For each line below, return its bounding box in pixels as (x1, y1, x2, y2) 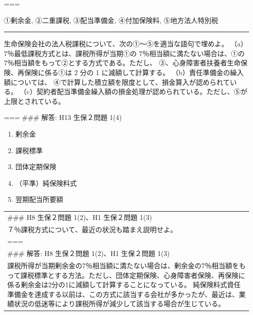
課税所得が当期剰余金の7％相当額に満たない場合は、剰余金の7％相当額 (7, 260, 232, 271)
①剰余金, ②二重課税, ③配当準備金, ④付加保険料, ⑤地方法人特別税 (4, 15, 218, 25)
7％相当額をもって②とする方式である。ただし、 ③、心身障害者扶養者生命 (4, 58, 241, 68)
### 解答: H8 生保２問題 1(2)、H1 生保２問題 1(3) (7, 248, 170, 258)
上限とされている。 (4, 96, 65, 106)
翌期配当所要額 (15, 194, 63, 204)
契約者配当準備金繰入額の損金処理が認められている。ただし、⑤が (36, 86, 248, 97)
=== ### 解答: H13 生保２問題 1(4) (4, 112, 122, 122)
